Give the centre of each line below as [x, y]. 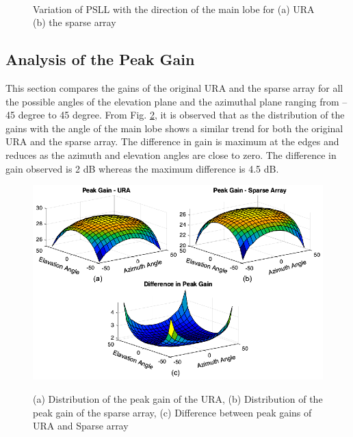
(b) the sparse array [75, 22]
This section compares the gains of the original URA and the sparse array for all [174, 87]
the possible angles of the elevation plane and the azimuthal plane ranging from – [176, 101]
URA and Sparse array [81, 426]
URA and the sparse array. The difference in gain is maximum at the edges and [172, 141]
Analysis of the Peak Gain [100, 59]
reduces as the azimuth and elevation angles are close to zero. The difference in [171, 154]
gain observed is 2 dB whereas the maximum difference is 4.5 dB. [142, 168]
